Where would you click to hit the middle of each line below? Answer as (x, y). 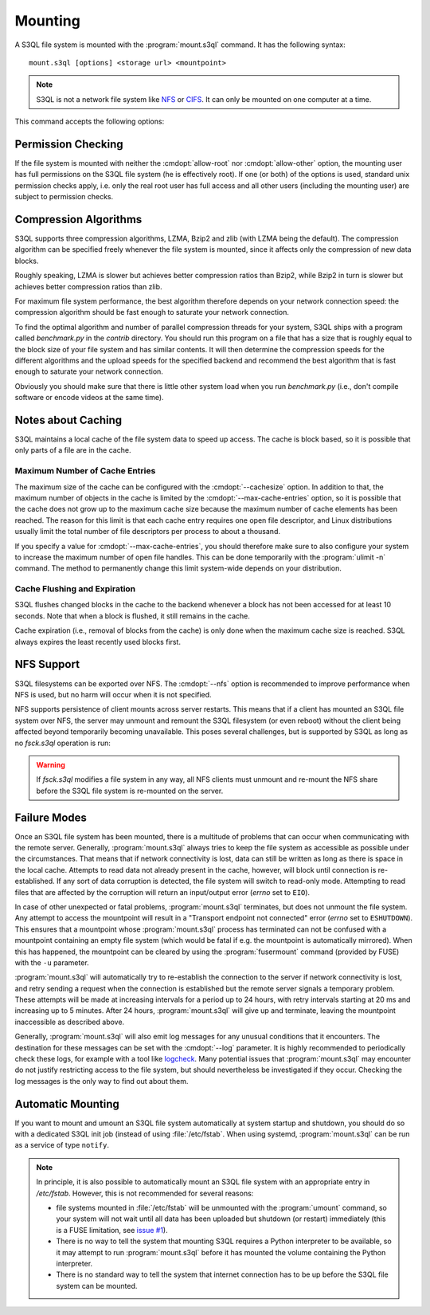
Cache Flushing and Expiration (75, 589)
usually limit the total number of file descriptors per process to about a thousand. (147, 532)
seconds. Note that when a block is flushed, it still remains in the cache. (133, 616)
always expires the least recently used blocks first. (98, 642)
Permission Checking (69, 144)
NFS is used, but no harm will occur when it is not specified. (113, 694)
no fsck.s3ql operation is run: (63, 743)
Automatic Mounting (67, 1104)
